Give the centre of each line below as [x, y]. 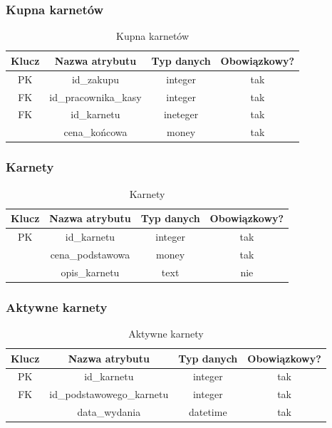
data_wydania [109, 412]
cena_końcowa [95, 132]
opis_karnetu [90, 272]
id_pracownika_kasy [95, 96]
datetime [208, 412]
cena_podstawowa [90, 254]
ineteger [181, 114]
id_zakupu [95, 79]
